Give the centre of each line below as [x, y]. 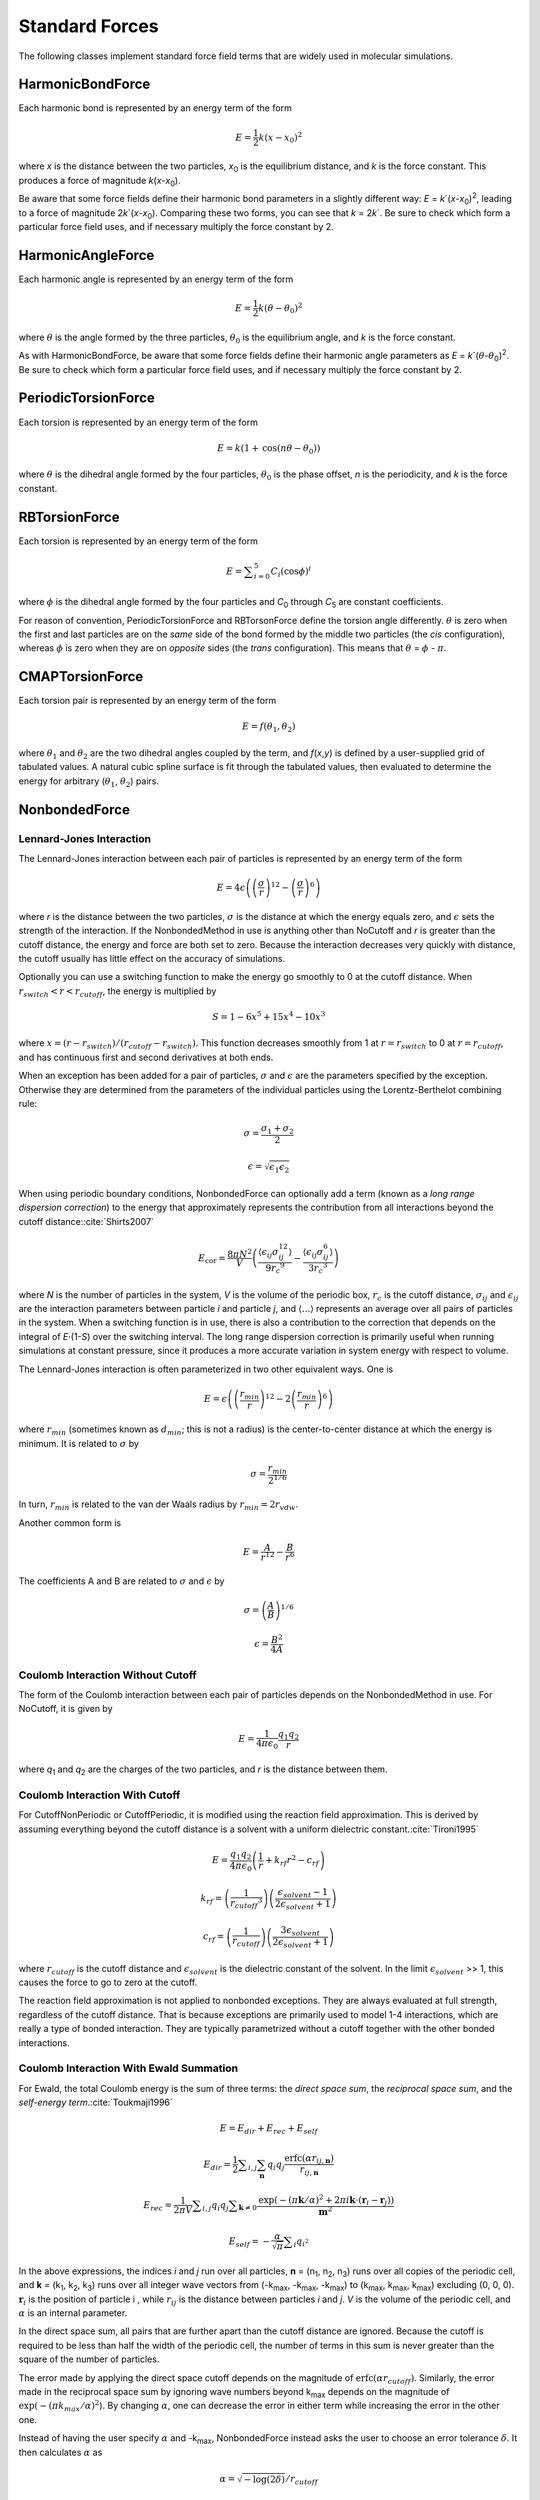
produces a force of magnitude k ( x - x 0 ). [99, 181]
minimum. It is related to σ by [79, 1443]
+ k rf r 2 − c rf [292, 1860]
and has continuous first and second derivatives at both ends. [146, 1057]
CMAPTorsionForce [81, 676]
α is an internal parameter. [73, 2313]
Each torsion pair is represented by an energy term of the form [147, 701]
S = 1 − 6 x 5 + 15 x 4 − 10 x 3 [268, 1016]
